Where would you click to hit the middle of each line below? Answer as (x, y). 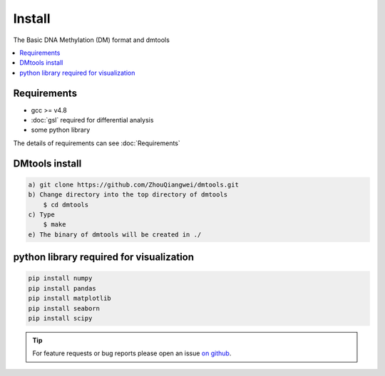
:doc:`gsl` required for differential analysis (92, 120)
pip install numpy (60, 278)
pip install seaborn (64, 308)
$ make (55, 225)
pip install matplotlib (70, 298)
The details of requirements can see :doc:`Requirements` (97, 143)
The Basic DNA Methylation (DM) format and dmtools (92, 40)
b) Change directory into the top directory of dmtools (128, 195)
